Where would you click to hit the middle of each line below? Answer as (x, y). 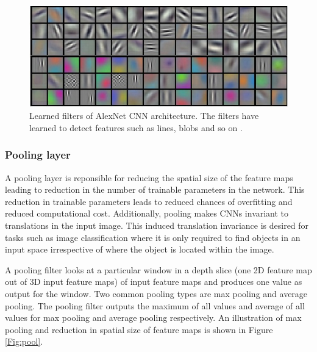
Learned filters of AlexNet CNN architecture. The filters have (144, 116)
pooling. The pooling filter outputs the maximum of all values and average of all (155, 305)
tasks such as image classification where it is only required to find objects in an (153, 237)
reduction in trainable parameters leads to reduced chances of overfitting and (149, 201)
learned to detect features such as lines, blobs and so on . (136, 127)
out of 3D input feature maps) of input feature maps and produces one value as (154, 282)
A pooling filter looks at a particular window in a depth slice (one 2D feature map (158, 269)
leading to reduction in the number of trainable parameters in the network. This (155, 189)
